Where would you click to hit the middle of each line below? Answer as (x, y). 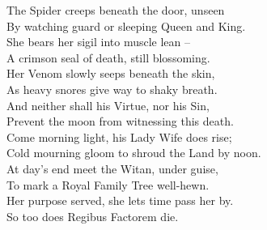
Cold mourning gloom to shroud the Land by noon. (134, 153)
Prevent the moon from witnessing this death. (120, 121)
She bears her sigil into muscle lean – (99, 42)
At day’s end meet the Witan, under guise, (112, 168)
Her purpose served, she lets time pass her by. (120, 200)
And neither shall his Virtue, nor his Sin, (108, 105)
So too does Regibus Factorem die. (93, 216)
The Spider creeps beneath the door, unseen (116, 10)
